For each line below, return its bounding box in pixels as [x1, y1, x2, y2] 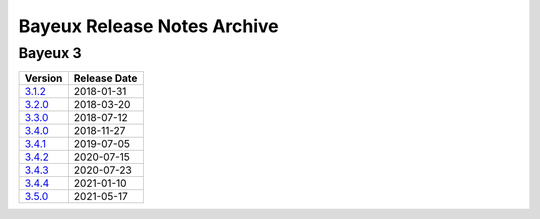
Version [24, 71, 63, 85]
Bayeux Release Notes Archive [18, 15, 279, 37]
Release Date [73, 71, 138, 85]
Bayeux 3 [18, 44, 82, 62]
